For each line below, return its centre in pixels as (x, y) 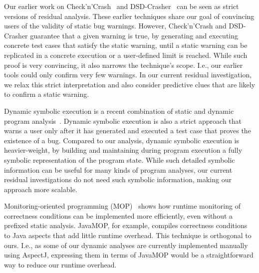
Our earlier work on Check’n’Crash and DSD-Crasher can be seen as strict (122, 6)
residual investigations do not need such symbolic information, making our (118, 179)
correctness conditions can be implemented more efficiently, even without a (119, 215)
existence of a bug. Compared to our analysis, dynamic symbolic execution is (122, 140)
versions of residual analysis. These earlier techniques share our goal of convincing (129, 16)
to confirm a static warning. (47, 94)
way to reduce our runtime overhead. (60, 264)
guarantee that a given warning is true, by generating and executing (134, 35)
